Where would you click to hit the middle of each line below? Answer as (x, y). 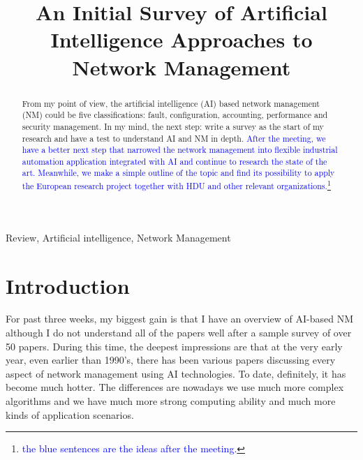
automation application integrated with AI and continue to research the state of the (175, 161)
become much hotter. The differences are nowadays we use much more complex (175, 387)
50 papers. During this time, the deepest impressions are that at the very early (174, 346)
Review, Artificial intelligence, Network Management (118, 237)
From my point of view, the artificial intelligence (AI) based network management (171, 103)
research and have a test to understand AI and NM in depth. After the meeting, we (174, 138)
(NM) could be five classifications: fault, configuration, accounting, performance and (175, 115)
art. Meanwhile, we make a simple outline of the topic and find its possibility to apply (178, 173)
